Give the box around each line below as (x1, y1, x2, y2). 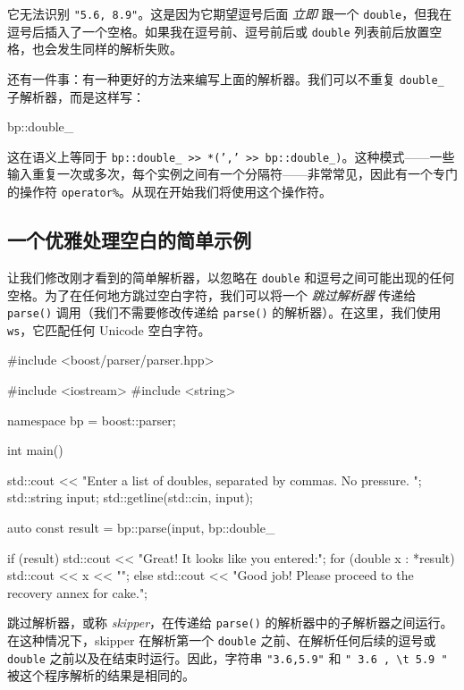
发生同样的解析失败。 (56, 39, 182, 58)
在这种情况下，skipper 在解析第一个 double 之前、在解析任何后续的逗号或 (7, 631, 436, 650)
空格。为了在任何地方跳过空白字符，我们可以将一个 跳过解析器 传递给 (7, 285, 417, 304)
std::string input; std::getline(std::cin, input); (7, 488, 253, 507)
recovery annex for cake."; (7, 583, 148, 602)
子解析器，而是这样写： (7, 87, 145, 105)
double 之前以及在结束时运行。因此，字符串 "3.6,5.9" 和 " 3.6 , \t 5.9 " (7, 648, 448, 667)
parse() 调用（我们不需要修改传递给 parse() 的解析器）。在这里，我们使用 (7, 303, 442, 322)
